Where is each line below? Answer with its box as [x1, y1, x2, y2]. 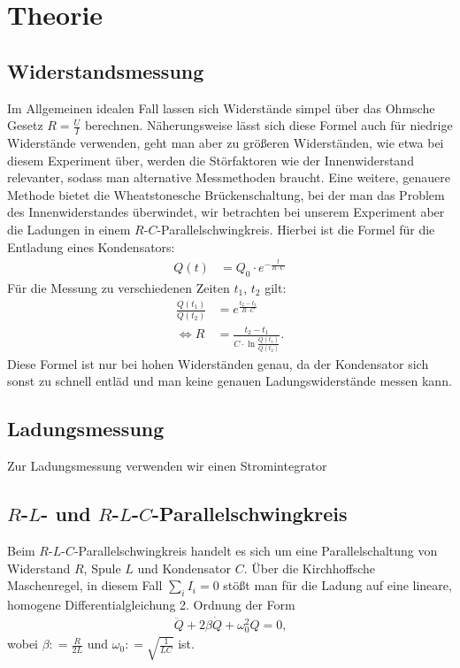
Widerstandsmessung [7, 57, 204, 84]
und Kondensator [137, 558, 232, 577]
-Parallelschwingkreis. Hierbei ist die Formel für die [157, 219, 435, 238]
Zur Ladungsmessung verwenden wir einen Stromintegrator [7, 457, 327, 475]
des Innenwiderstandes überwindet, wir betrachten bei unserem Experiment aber [7, 203, 445, 221]
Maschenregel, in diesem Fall [7, 576, 163, 595]
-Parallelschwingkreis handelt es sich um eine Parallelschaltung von [73, 541, 438, 560]
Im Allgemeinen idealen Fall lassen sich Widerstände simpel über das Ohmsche [7, 98, 435, 117]
